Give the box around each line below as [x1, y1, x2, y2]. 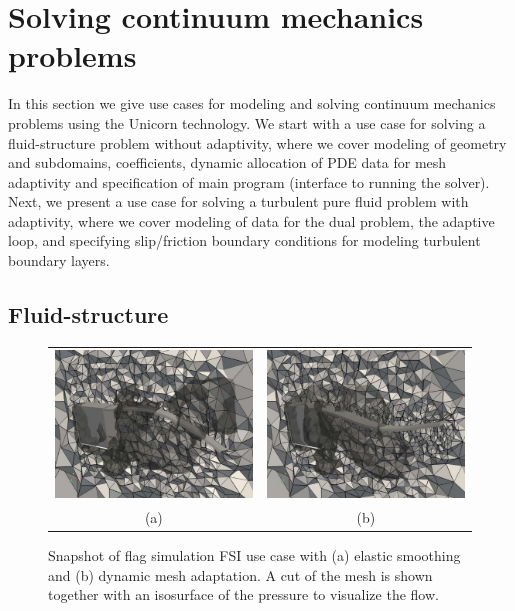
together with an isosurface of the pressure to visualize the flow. [48, 584, 439, 605]
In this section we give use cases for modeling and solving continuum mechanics [8, 93, 496, 114]
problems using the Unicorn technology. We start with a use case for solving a [8, 112, 486, 133]
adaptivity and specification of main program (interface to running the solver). [8, 171, 490, 192]
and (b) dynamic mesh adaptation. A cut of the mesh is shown [48, 564, 433, 585]
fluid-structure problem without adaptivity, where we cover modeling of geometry [8, 132, 507, 153]
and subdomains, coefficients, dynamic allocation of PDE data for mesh [8, 152, 447, 173]
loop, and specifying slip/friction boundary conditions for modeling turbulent [8, 230, 481, 251]
